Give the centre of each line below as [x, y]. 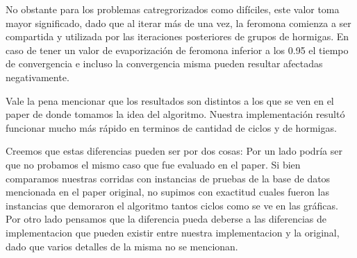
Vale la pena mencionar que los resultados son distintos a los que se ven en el [170, 100]
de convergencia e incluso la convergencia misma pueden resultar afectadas [164, 63]
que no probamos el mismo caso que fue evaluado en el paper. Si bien [153, 164]
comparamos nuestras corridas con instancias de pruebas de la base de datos [168, 178]
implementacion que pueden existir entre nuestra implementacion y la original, [173, 232]
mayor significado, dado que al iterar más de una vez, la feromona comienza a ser [178, 23]
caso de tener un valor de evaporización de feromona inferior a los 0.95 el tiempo [177, 50]
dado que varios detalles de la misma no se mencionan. [122, 246]
